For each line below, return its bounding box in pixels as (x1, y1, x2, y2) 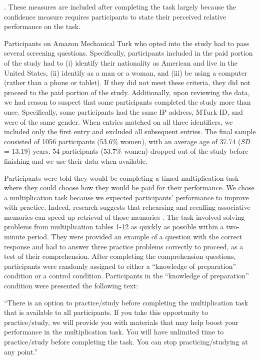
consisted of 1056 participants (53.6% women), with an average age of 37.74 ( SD (4, 136, 250, 146)
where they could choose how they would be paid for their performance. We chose (4, 182, 254, 193)
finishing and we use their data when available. (4, 155, 147, 166)
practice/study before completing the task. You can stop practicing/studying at (4, 336, 248, 346)
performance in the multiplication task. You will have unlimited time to (4, 326, 224, 337)
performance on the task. (4, 21, 80, 32)
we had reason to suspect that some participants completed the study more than (4, 97, 251, 107)
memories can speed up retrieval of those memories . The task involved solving (4, 211, 245, 222)
